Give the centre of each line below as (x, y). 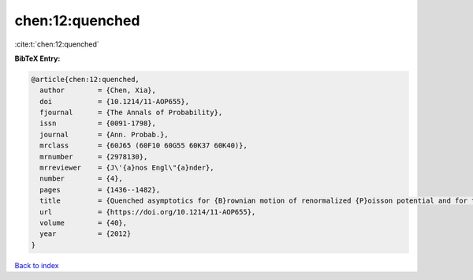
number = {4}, (82, 179)
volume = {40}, (84, 223)
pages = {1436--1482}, (100, 190)
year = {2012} (86, 234)
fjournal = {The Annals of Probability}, (131, 113)
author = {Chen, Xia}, (98, 90)
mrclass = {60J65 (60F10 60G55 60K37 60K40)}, (143, 146)
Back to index (37, 265)
